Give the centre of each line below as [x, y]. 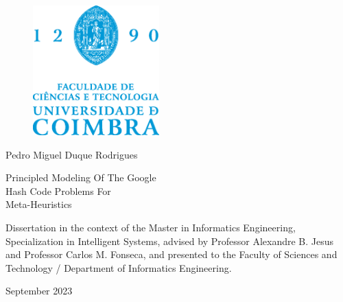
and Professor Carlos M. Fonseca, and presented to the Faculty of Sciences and [171, 254]
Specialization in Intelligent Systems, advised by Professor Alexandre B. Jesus [170, 241]
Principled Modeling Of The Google [81, 177]
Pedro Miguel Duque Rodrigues [72, 154]
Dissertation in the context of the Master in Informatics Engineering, [151, 227]
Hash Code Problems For [58, 190]
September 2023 [39, 291]
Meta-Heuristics [39, 204]
